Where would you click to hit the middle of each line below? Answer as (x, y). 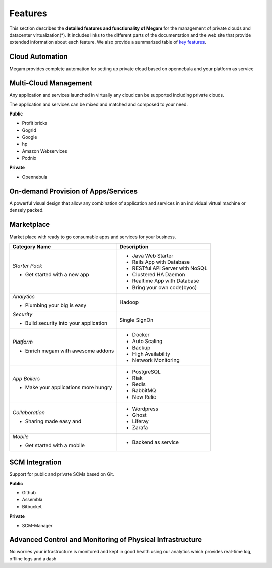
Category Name (32, 246)
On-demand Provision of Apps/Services (74, 191)
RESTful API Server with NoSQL (170, 268)
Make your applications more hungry (69, 387)
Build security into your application (66, 323)
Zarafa (140, 427)
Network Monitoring (156, 360)
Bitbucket (32, 506)
